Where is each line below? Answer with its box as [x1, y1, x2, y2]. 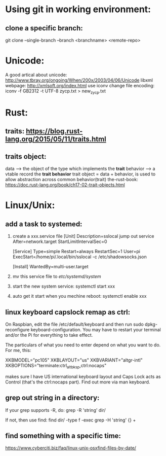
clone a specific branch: [5, 24, 83, 32]
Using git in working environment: [5, 4, 151, 15]
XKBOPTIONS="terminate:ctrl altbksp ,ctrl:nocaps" [5, 362, 107, 370]
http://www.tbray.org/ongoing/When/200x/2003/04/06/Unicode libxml [5, 77, 153, 83]
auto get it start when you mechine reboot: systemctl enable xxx [12, 293, 147, 299]
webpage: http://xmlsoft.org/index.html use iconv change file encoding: [5, 82, 155, 88]
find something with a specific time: [5, 431, 121, 440]
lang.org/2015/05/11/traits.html [5, 135, 106, 144]
